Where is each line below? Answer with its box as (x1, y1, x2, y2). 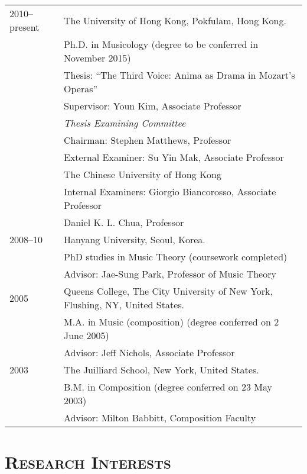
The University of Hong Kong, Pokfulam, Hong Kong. (64, 13, 286, 27)
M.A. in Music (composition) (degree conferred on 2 (64, 315, 279, 328)
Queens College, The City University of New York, (64, 284, 273, 298)
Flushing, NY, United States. (64, 298, 184, 311)
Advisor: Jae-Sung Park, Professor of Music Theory (64, 267, 276, 280)
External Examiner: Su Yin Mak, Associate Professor (64, 150, 284, 164)
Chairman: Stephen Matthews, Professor (64, 133, 231, 147)
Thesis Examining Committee (64, 116, 186, 130)
